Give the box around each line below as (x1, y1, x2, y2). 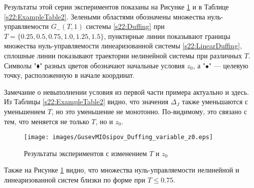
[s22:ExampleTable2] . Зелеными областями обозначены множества (4, 11, 205, 21)
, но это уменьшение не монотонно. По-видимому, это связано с (51, 106, 247, 116)
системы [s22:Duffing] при (86, 21, 165, 31)
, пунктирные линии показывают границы (104, 30, 231, 41)
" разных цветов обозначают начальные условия (39, 60, 185, 70)
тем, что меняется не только (4, 116, 89, 126)
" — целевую (209, 60, 249, 70)
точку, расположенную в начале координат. (4, 70, 135, 80)
